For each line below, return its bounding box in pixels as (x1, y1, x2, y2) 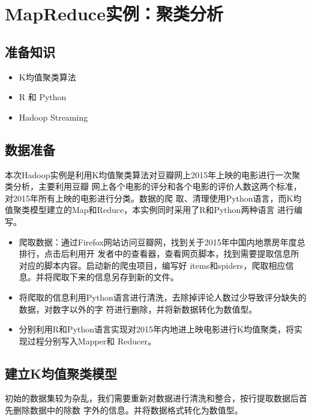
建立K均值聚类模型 (5, 364, 117, 382)
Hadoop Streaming (19, 110, 88, 123)
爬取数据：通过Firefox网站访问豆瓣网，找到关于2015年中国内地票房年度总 (19, 235, 305, 248)
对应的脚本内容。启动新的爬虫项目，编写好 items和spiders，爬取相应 (19, 259, 286, 271)
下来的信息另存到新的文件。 (69, 271, 179, 283)
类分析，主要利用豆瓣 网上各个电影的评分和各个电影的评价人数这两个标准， (5, 180, 302, 193)
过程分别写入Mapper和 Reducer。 (27, 334, 156, 347)
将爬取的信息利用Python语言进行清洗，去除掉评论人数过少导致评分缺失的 (19, 290, 307, 303)
